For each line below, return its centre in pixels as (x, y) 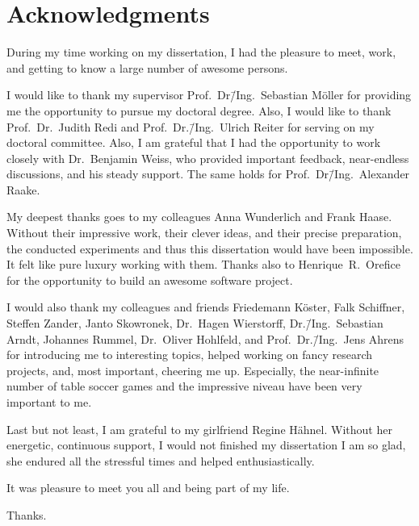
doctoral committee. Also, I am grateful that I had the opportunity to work (194, 142)
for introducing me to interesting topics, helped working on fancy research (190, 355)
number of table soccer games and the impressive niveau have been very (184, 386)
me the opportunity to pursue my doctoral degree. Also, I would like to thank (199, 110)
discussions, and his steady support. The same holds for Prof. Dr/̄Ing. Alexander (208, 174)
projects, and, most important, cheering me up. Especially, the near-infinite (193, 370)
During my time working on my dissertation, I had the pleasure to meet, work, (201, 52)
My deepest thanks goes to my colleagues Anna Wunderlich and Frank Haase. (199, 217)
